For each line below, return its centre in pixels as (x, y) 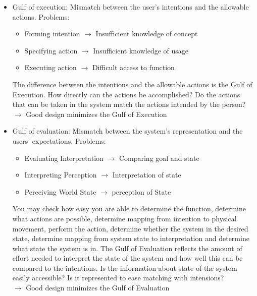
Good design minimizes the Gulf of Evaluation (98, 288)
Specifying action (51, 50)
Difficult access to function (133, 67)
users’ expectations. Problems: (59, 140)
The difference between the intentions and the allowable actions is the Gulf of (132, 84)
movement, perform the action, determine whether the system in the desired (130, 228)
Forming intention (52, 34)
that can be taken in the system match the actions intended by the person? (129, 104)
